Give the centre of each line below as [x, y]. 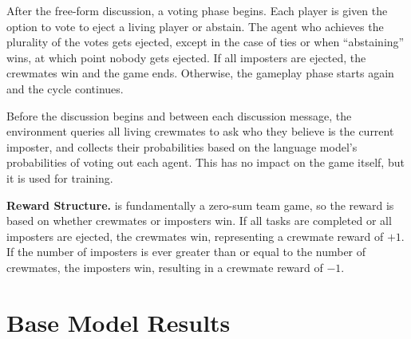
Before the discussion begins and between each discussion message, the [179, 115]
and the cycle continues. [65, 88]
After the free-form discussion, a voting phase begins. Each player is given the [197, 10]
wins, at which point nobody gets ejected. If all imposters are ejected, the [186, 57]
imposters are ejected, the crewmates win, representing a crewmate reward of [195, 236]
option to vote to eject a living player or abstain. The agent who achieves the [195, 26]
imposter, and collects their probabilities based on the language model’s [182, 146]
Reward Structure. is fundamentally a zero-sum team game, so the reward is [200, 205]
